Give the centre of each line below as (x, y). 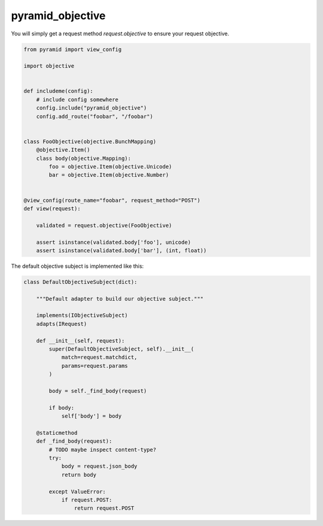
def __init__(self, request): (80, 341)
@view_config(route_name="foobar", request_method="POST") (112, 200)
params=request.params (95, 366)
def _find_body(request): (74, 441)
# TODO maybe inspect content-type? (103, 450)
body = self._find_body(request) (98, 391)
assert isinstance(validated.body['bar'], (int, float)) (121, 250)
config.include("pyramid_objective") (92, 108)
